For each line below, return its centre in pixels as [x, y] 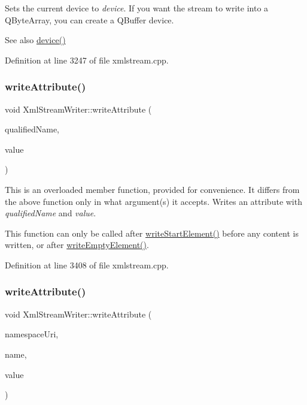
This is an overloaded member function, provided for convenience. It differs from [152, 189]
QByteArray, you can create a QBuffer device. [89, 19]
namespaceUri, [32, 334]
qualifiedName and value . [51, 213]
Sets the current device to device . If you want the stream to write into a [137, 8]
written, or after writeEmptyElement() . [77, 245]
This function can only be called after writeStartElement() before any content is [152, 233]
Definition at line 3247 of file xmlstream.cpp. [87, 60]
